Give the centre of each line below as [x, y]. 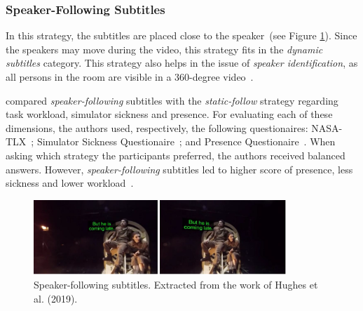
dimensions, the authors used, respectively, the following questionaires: [157, 127]
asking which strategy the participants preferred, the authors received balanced [176, 155]
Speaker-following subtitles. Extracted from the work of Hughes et [176, 284]
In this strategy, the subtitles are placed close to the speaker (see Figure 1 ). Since [181, 35]
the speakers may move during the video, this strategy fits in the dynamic [164, 49]
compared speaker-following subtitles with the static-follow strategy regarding [172, 100]
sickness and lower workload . [70, 183]
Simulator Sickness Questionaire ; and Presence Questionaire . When [186, 141]
